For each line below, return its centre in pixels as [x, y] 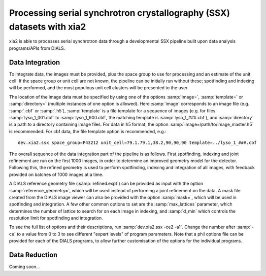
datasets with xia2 [48, 27]
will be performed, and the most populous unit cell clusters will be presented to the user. [99, 88]
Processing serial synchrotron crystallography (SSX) [119, 13]
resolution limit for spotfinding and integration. [56, 218]
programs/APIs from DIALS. [37, 48]
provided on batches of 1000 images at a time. [56, 174]
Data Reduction [33, 255]
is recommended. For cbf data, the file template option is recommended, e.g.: [88, 131]
